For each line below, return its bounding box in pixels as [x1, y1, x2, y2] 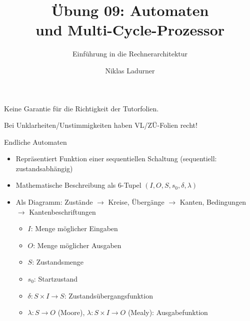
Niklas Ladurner [105, 65, 155, 75]
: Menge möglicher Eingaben [30, 223, 118, 234]
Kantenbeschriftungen [29, 206, 96, 217]
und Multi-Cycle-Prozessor [35, 19, 225, 40]
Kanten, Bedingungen [179, 197, 246, 207]
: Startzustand [33, 274, 78, 284]
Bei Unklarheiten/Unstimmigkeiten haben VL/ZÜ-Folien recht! [4, 120, 197, 130]
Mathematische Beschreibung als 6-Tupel [15, 180, 141, 190]
